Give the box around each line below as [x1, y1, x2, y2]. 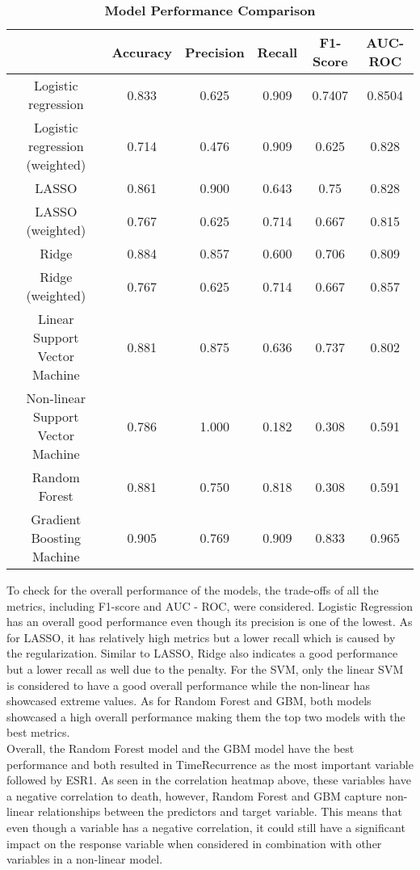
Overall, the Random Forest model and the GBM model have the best [6, 739, 355, 756]
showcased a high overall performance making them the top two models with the [6, 708, 405, 725]
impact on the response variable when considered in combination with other [6, 834, 382, 851]
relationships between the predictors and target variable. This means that [37, 803, 402, 820]
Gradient [31, 510, 82, 528]
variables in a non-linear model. [6, 851, 163, 868]
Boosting [31, 528, 82, 547]
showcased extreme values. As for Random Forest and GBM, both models [6, 692, 372, 709]
